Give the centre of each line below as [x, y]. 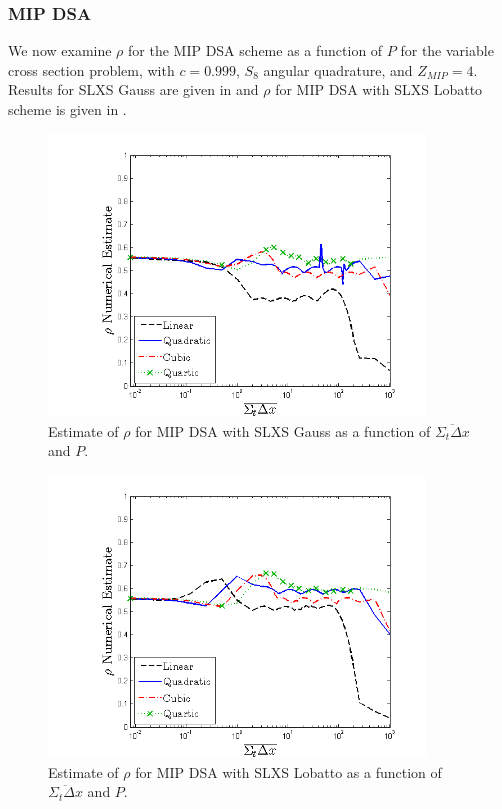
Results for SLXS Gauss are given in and [133, 89]
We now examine [60, 50]
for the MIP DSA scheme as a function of [255, 50]
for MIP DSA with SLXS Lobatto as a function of [288, 771]
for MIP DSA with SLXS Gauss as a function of [283, 430]
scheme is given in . [67, 109]
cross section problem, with [91, 69]
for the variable [447, 50]
